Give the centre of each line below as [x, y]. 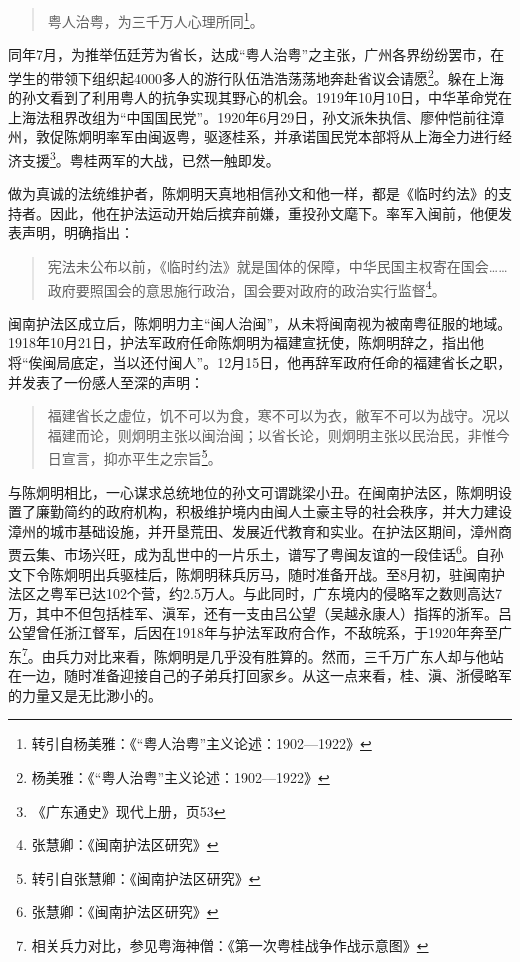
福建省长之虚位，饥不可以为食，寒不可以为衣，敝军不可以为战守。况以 [278, 415]
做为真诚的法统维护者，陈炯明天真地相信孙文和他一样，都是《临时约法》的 [253, 193]
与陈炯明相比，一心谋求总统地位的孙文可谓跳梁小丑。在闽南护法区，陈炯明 [253, 491]
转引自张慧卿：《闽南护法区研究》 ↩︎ [146, 877]
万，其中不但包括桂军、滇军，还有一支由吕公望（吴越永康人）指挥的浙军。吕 [260, 612]
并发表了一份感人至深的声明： [106, 381]
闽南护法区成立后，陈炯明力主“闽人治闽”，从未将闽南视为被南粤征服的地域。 [260, 322]
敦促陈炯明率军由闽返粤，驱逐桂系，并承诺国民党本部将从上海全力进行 [266, 136]
